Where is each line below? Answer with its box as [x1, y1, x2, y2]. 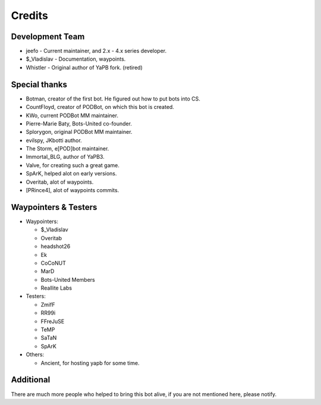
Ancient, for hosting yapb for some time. [40, 359, 140, 366]
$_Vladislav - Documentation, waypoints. [26, 55, 126, 62]
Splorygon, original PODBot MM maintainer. [26, 128, 133, 136]
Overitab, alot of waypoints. [26, 178, 94, 186]
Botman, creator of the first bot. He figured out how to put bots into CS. [26, 95, 200, 102]
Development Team [11, 32, 85, 42]
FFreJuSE [40, 318, 65, 325]
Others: [26, 351, 45, 358]
